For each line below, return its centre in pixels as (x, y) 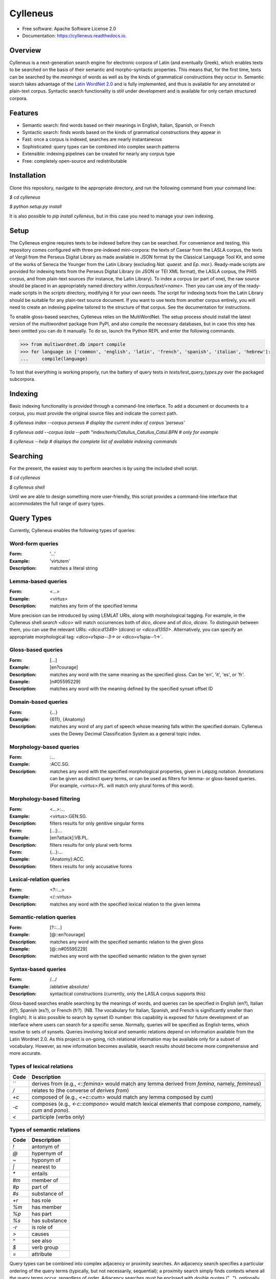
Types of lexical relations (41, 1067)
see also (42, 1241)
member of (45, 1180)
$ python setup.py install (36, 207)
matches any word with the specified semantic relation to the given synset (128, 956)
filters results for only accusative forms (91, 866)
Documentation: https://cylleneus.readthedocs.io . (75, 35)
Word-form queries (34, 544)
